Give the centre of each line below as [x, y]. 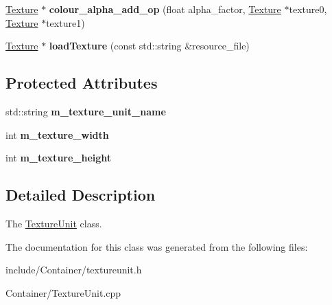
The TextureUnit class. [54, 223]
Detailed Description [81, 195]
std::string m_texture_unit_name [86, 111]
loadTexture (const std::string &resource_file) [149, 46]
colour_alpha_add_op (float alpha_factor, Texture [165, 9]
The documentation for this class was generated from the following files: [157, 246]
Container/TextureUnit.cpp [63, 292]
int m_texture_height [59, 158]
